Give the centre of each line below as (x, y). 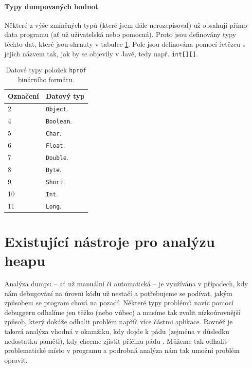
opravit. (16, 359)
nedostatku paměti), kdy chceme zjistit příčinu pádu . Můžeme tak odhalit (116, 341)
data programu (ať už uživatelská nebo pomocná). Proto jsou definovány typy (120, 34)
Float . (55, 145)
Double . (57, 157)
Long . (54, 205)
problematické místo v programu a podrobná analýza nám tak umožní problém (122, 350)
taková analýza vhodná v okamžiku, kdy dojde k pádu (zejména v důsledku (117, 331)
